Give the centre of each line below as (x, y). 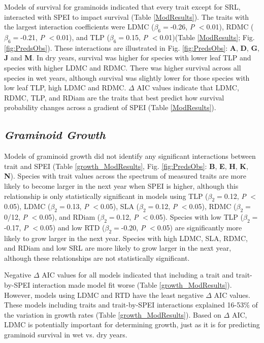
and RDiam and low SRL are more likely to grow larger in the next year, (118, 248)
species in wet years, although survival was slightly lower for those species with (127, 77)
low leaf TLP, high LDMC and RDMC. (65, 88)
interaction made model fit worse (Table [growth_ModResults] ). (132, 285)
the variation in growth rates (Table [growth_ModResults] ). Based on (113, 314)
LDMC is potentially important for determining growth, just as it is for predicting (132, 324)
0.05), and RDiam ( (70, 217)
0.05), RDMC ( (213, 206)
